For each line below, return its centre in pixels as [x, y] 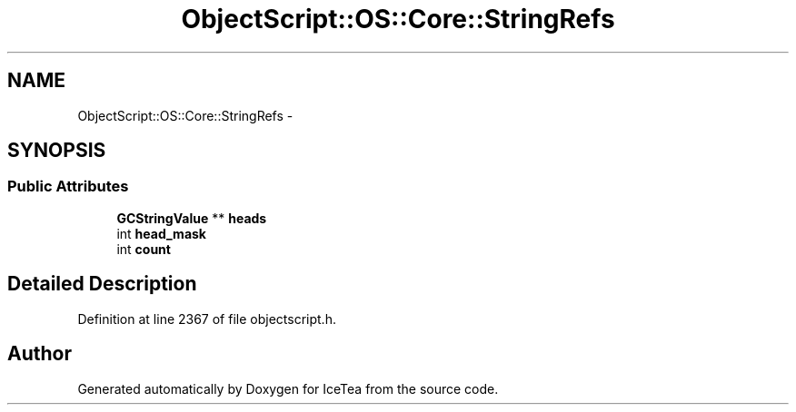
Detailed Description [102, 284]
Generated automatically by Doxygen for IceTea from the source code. [288, 388]
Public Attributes [68, 186]
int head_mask [161, 233]
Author [40, 354]
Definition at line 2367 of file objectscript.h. [207, 319]
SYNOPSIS [57, 151]
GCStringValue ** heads [192, 218]
